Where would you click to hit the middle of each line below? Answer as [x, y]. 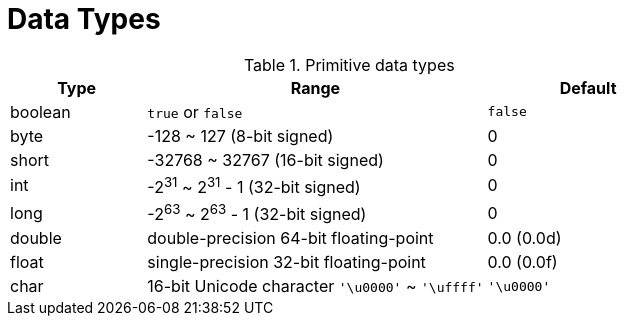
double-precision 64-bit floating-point [290, 238]
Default [588, 87]
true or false [195, 111]
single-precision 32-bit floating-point [286, 262]
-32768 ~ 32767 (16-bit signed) [265, 159]
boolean [40, 111]
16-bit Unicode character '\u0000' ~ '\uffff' [315, 286]
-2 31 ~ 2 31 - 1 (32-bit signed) [254, 185]
